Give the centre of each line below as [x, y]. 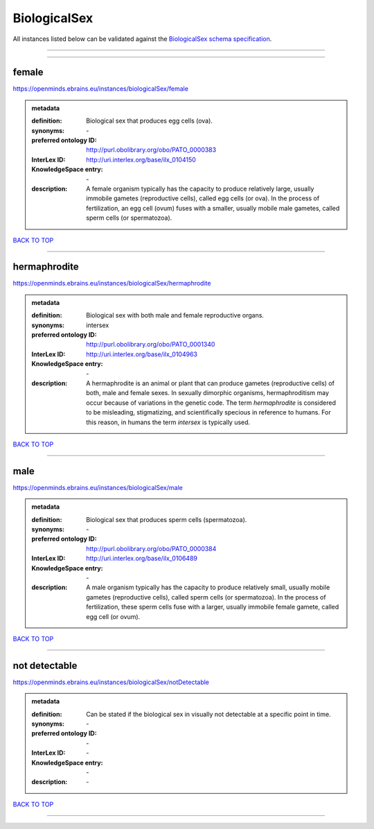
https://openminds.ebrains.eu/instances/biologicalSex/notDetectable [111, 682]
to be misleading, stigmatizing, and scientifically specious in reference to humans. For [209, 412]
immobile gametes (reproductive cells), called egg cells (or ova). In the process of [203, 198]
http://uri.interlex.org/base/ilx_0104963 [142, 354]
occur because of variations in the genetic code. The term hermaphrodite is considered [211, 403]
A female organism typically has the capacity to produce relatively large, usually [200, 189]
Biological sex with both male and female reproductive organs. [175, 315]
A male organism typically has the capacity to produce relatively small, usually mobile [208, 587]
